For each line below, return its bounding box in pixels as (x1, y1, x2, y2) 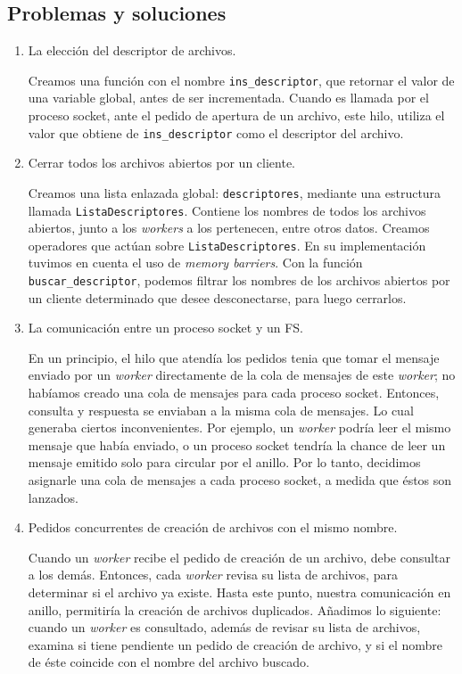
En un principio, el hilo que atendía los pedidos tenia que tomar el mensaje (28, 348, 440, 366)
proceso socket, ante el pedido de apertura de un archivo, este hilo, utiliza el (28, 106, 445, 125)
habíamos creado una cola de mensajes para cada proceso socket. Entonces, (28, 383, 440, 402)
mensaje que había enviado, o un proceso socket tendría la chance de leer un (28, 435, 446, 454)
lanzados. (28, 488, 78, 506)
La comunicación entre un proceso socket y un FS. (28, 318, 304, 337)
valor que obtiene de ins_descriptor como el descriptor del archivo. (28, 123, 404, 142)
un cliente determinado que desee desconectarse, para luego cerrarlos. (28, 288, 407, 307)
